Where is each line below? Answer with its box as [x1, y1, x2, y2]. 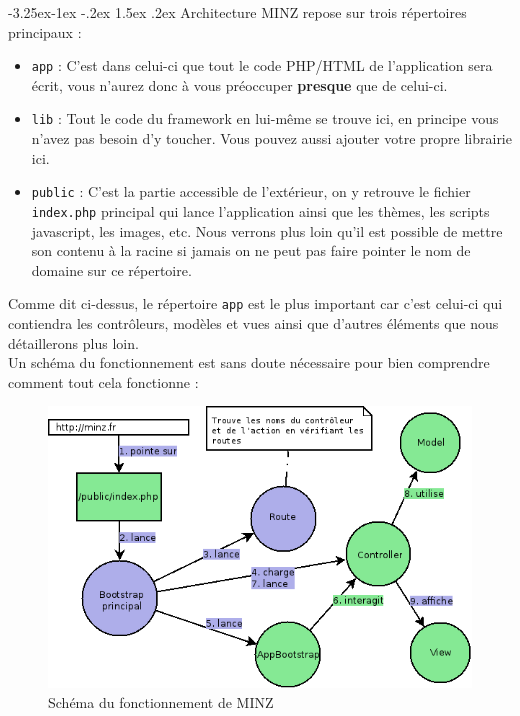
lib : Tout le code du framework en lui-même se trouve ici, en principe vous [31, 108, 499, 129]
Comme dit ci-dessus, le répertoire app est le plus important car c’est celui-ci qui [8, 293, 503, 314]
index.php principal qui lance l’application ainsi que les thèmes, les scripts [31, 200, 490, 221]
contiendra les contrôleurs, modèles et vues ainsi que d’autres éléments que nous [8, 313, 499, 334]
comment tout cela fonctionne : [8, 371, 199, 392]
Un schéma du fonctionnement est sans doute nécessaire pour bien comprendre [8, 352, 490, 373]
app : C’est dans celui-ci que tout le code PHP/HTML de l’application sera [31, 55, 493, 76]
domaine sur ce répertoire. [31, 259, 192, 280]
